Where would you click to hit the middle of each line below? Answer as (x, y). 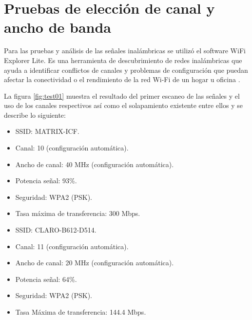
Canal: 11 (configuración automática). (72, 246)
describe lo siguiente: (35, 115)
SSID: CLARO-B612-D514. (56, 230)
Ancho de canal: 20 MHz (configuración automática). (95, 263)
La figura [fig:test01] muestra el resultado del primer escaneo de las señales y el (122, 96)
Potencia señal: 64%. (46, 279)
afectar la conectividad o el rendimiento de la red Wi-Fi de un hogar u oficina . (122, 79)
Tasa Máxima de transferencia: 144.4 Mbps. (81, 312)
